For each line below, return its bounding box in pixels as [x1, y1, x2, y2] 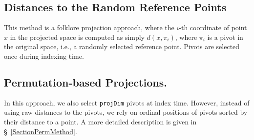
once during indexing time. [4, 51, 84, 61]
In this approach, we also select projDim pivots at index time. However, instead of [4, 97, 250, 107]
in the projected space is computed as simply [10, 32, 145, 42]
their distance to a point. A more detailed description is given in [4, 117, 197, 127]
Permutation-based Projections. [4, 74, 167, 89]
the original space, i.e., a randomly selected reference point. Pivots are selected [4, 41, 240, 52]
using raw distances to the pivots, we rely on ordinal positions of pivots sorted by [4, 107, 248, 117]
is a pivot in [207, 32, 243, 42]
